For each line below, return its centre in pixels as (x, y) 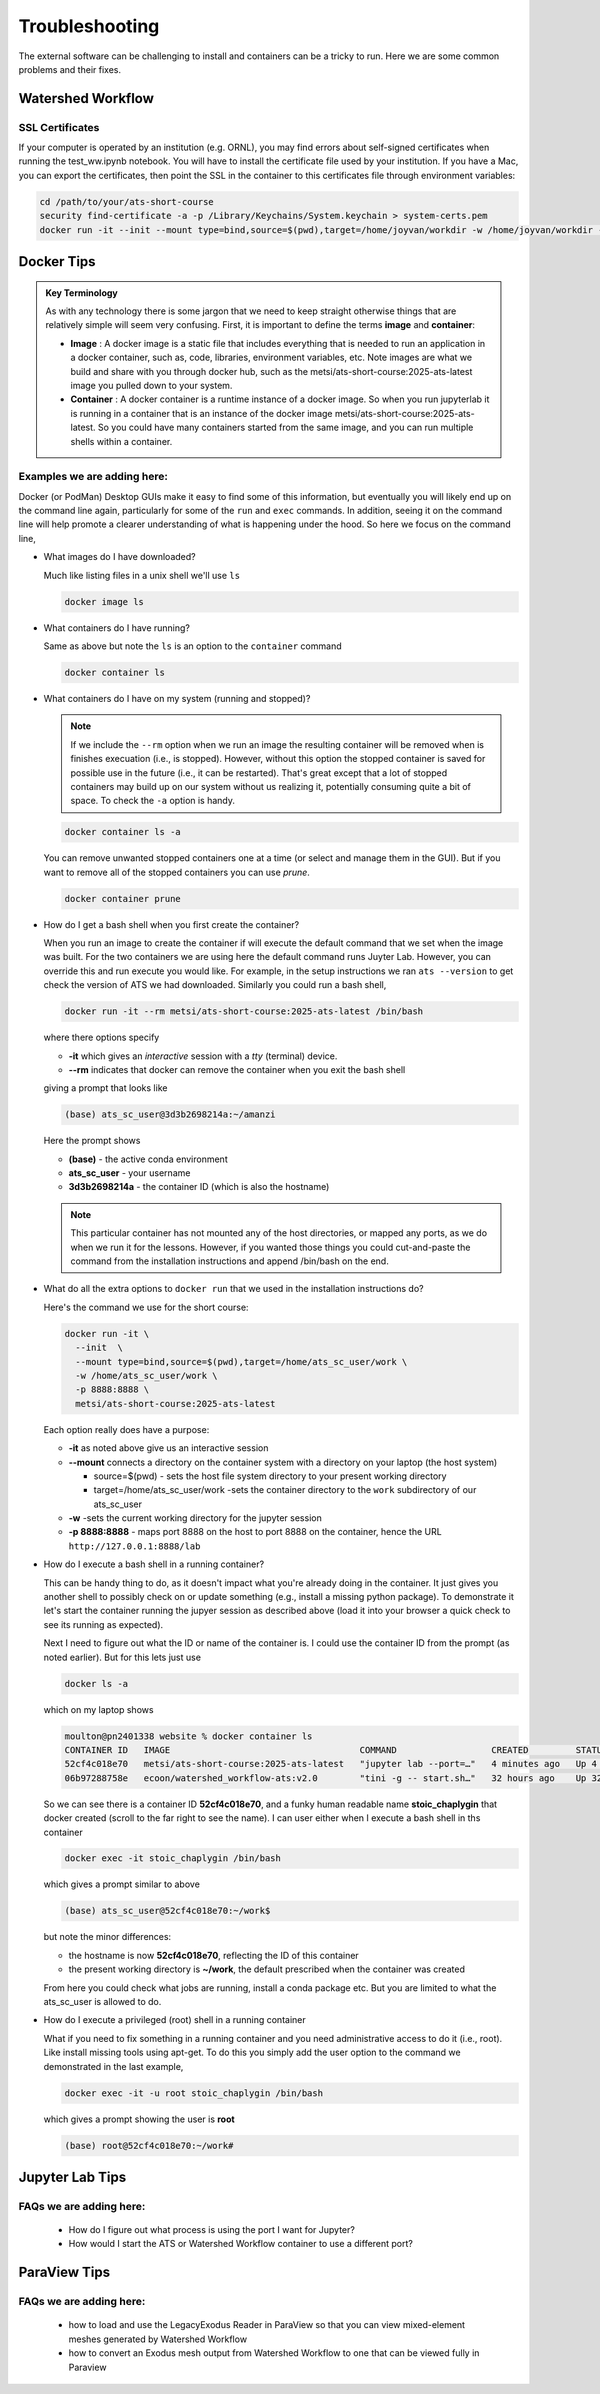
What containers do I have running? (116, 627)
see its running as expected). (103, 1624)
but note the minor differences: (107, 1937)
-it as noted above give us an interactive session (168, 1448)
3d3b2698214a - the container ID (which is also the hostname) (199, 1187)
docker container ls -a (123, 832)
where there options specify (101, 1037)
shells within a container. (121, 441)
